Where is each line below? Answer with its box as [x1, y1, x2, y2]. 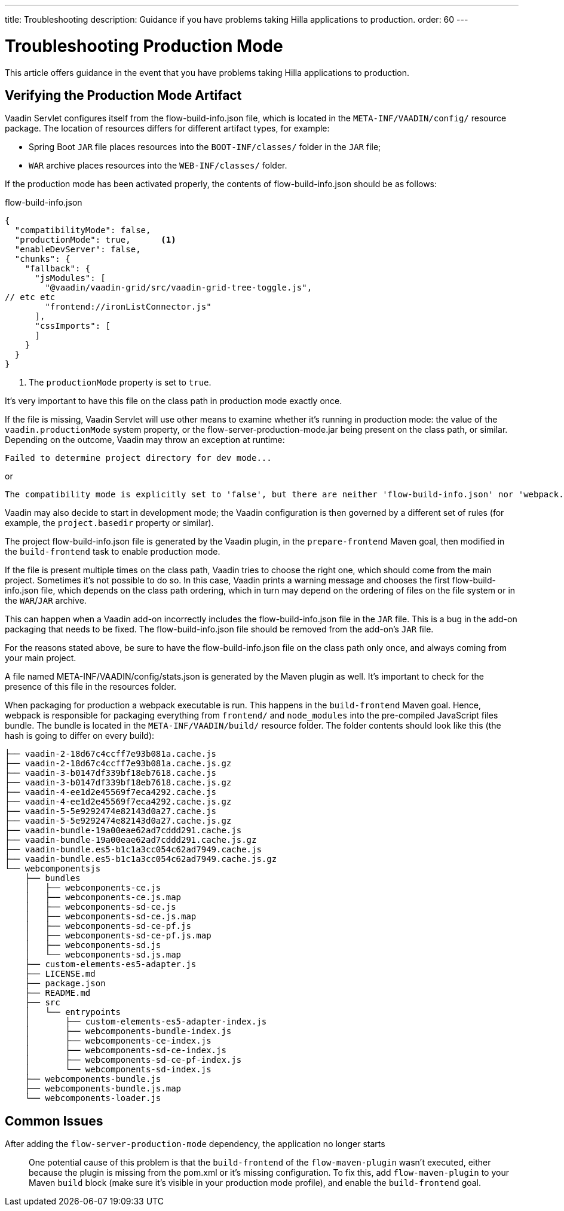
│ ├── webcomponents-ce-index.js [24, 1036, 211, 1046]
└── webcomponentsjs [5, 864, 101, 874]
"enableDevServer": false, [14, 244, 141, 255]
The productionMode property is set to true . [29, 377, 211, 388]
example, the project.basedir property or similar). [5, 518, 214, 528]
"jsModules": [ [35, 273, 106, 283]
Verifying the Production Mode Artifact [5, 87, 242, 103]
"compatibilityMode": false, [14, 225, 151, 236]
